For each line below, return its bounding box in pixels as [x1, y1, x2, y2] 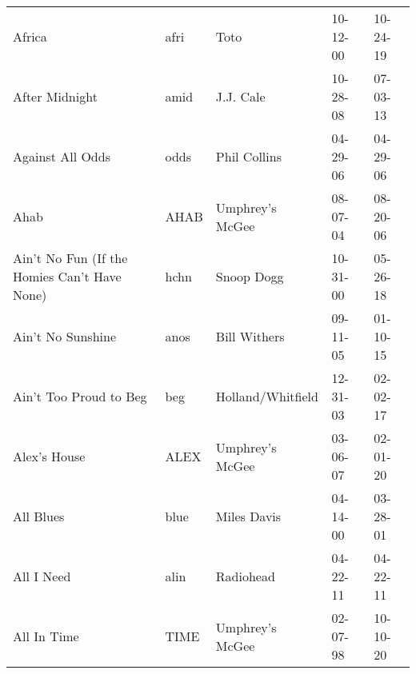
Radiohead [215, 567, 275, 585]
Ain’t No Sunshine [13, 327, 117, 345]
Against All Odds [13, 147, 110, 166]
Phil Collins [215, 147, 282, 166]
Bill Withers [215, 327, 285, 345]
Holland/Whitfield [215, 387, 318, 405]
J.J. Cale [215, 87, 266, 106]
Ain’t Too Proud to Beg [13, 387, 147, 405]
